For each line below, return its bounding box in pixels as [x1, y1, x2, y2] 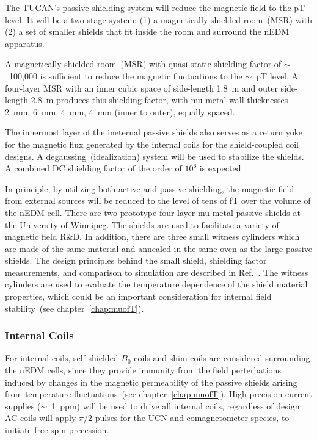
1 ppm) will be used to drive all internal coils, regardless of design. [51, 399, 302, 412]
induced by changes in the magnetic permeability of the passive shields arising [5, 375, 297, 388]
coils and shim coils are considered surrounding [134, 352, 310, 364]
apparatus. [5, 37, 45, 49]
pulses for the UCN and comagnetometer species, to [95, 411, 290, 424]
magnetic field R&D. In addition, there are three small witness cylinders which [5, 230, 300, 243]
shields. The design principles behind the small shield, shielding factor [5, 254, 267, 267]
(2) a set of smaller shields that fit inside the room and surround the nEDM [5, 25, 290, 38]
